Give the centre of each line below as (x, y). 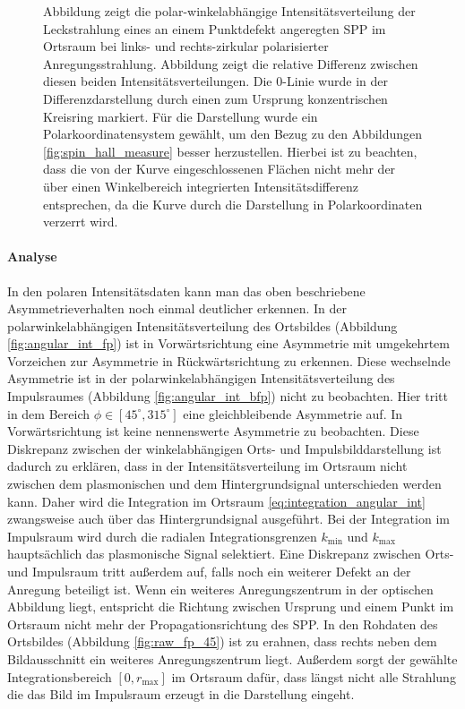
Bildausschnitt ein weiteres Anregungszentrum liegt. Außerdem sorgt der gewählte (232, 658)
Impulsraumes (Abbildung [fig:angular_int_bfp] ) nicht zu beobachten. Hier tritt (228, 396)
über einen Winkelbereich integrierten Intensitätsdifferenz (201, 186)
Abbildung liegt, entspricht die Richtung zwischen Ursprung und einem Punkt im (231, 606)
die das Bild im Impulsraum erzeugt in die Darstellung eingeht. (181, 694)
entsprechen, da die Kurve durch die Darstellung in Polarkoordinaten (233, 204)
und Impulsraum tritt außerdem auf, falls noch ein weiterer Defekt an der (209, 572)
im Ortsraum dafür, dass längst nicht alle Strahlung (314, 676)
